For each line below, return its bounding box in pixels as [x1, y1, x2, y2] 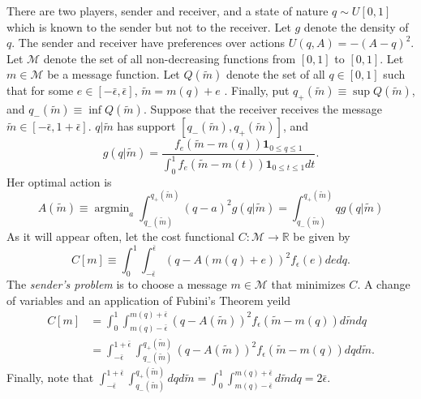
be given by [293, 227, 350, 244]
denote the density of [303, 18, 409, 35]
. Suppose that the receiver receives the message [143, 101, 382, 118]
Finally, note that [6, 369, 94, 386]
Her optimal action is [6, 173, 112, 190]
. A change [357, 276, 410, 293]
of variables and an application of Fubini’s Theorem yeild [6, 291, 291, 308]
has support [117, 118, 176, 135]
